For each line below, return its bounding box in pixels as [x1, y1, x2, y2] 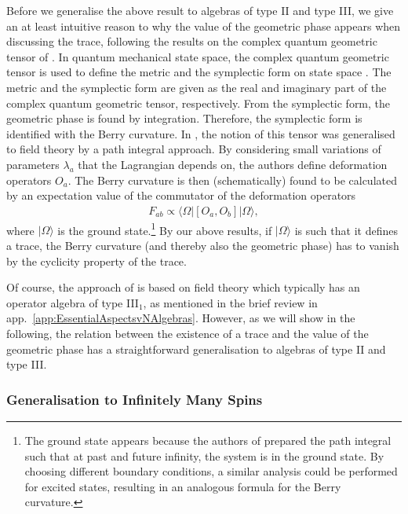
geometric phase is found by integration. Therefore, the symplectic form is [6, 110, 362, 127]
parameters [6, 156, 60, 172]
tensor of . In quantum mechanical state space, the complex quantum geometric [6, 48, 389, 64]
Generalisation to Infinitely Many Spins [6, 389, 263, 409]
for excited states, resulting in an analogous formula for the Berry [24, 478, 341, 494]
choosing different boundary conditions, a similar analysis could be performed [24, 463, 398, 479]
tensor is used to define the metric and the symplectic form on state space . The [6, 64, 392, 80]
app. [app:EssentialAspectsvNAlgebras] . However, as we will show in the [6, 310, 355, 326]
